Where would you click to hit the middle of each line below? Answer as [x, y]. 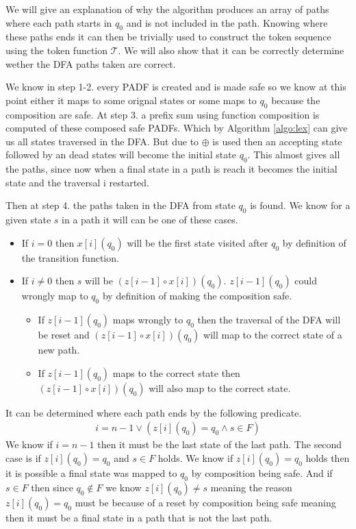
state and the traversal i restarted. [77, 182]
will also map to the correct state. [220, 387]
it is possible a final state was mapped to [91, 472]
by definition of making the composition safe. [197, 296]
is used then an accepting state [277, 141]
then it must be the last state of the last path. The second [220, 444]
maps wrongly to [148, 320]
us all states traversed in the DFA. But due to [102, 141]
